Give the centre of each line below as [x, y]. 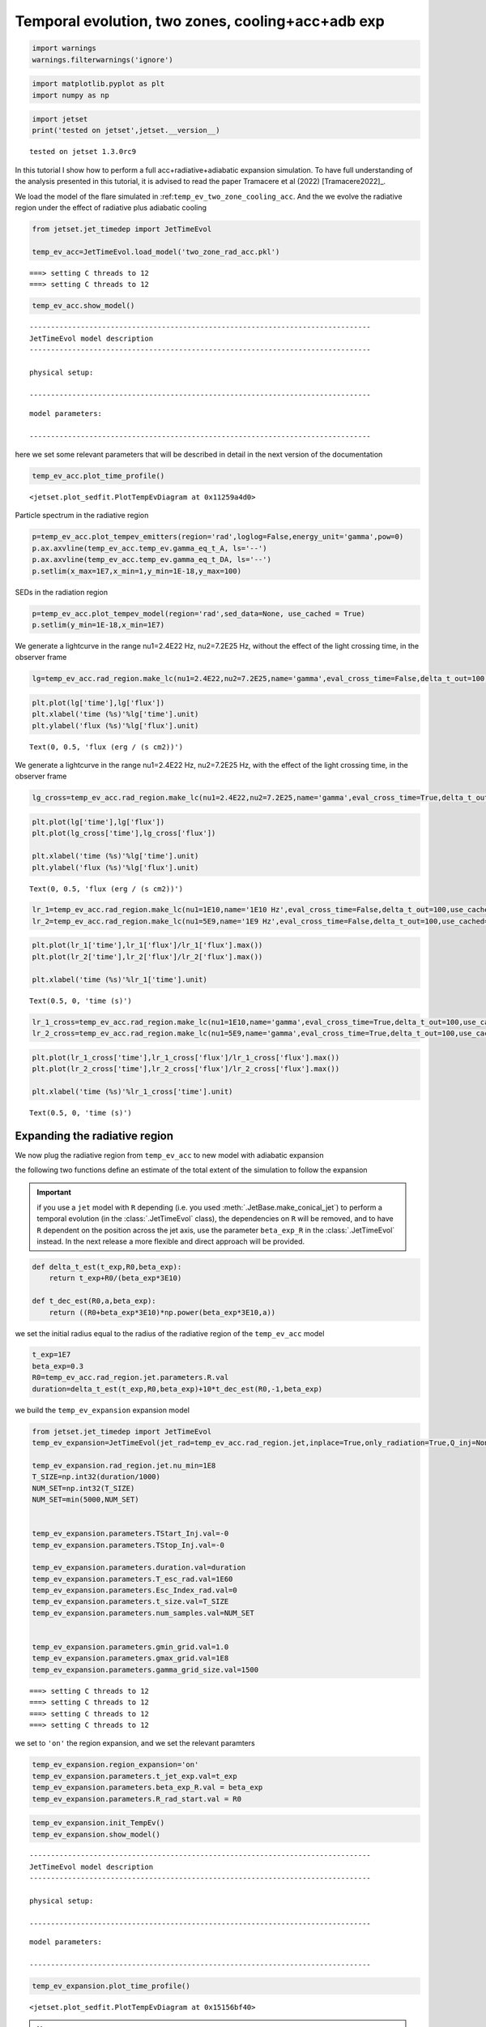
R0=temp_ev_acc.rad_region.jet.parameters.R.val [130, 1378]
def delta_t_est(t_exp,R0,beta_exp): [107, 1266]
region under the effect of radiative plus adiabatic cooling [111, 208]
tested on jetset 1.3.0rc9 [83, 152]
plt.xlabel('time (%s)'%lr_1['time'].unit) [120, 979]
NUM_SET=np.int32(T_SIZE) [83, 1488]
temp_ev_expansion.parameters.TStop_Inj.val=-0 [128, 1545]
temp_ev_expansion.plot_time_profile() [111, 1986]
